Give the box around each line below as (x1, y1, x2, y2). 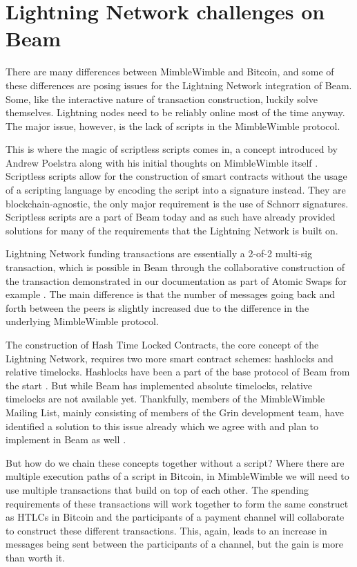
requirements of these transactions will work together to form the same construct (6, 496, 349, 510)
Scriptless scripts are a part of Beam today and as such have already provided (6, 210, 336, 224)
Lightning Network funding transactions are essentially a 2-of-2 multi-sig (6, 246, 313, 261)
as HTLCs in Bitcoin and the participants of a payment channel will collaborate (6, 510, 345, 524)
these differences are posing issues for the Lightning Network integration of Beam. (6, 77, 352, 92)
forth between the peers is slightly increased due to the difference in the (6, 300, 309, 315)
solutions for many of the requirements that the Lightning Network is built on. (6, 223, 338, 237)
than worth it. (6, 550, 66, 564)
